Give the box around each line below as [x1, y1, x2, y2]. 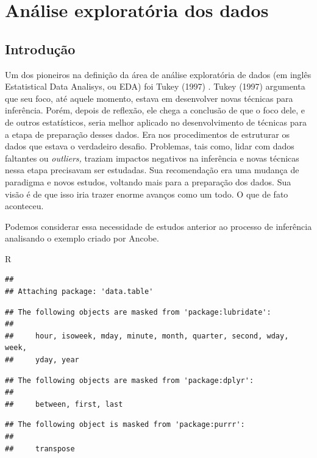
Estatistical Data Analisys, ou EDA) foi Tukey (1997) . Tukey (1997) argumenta [5, 80, 305, 93]
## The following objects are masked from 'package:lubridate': [5, 307, 271, 317]
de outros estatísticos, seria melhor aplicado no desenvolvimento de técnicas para [5, 115, 307, 128]
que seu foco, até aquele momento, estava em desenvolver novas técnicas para [5, 91, 293, 104]
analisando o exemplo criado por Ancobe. [5, 232, 159, 245]
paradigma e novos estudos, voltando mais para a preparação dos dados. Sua [5, 175, 291, 188]
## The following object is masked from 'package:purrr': [5, 420, 245, 429]
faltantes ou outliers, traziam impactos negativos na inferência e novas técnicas [5, 151, 299, 164]
